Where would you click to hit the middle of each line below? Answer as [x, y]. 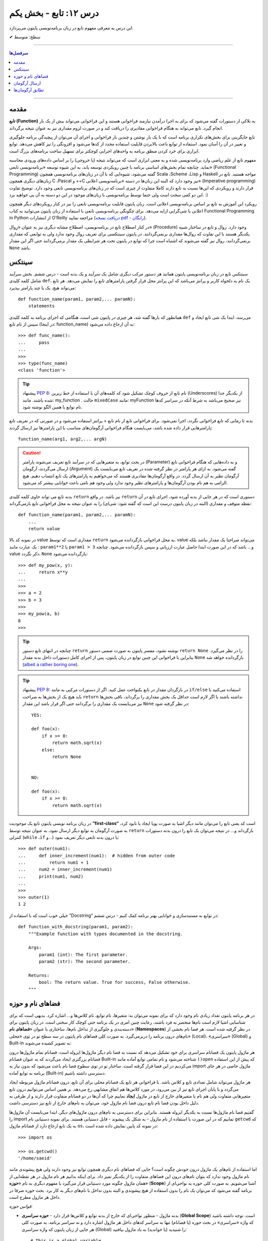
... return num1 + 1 [53, 863]
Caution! [32, 453]
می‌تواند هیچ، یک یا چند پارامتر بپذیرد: [43, 287]
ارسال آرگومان [27, 83]
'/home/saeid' [35, 1158]
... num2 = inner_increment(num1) [65, 869]
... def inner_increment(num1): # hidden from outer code [97, 856]
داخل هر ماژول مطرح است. [35, 1197]
